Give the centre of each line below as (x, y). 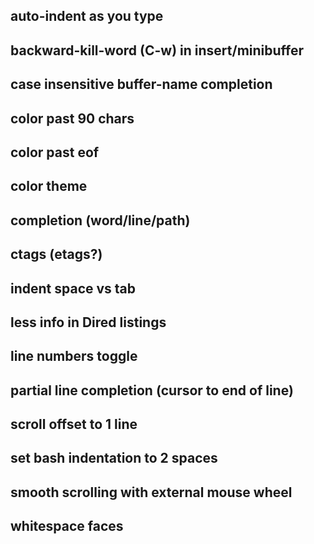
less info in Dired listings (88, 322)
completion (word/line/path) (100, 220)
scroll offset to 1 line (74, 424)
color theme (49, 186)
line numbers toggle (74, 356)
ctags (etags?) (56, 254)
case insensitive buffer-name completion (141, 84)
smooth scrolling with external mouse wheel (151, 492)
